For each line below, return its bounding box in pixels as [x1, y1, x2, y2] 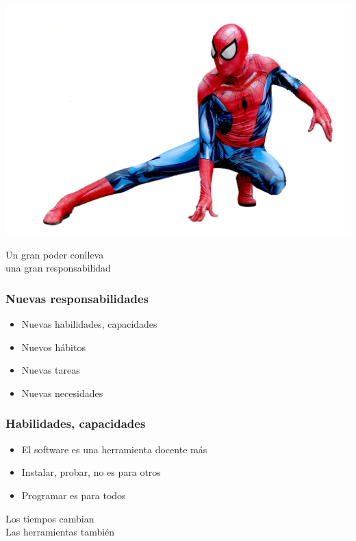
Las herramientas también [5, 525, 115, 539]
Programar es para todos [21, 488, 126, 502]
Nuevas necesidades [21, 385, 103, 400]
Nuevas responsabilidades [5, 289, 149, 306]
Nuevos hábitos [21, 339, 86, 354]
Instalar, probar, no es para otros [21, 465, 161, 479]
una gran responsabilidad [5, 261, 111, 275]
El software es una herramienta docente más [21, 442, 207, 456]
